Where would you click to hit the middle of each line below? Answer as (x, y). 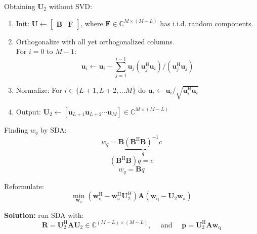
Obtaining (20, 6)
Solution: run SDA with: (44, 215)
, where (92, 23)
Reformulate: (24, 186)
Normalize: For (39, 90)
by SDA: (53, 129)
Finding (16, 129)
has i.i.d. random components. (207, 23)
